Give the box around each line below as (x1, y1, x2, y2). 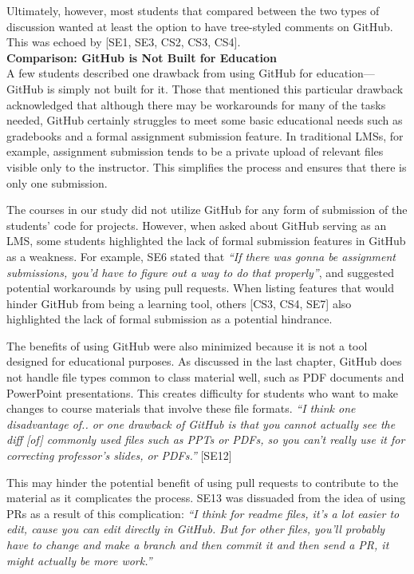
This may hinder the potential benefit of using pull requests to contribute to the (6, 473, 399, 490)
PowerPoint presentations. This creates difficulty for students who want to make (6, 384, 398, 401)
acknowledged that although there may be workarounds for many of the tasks (6, 96, 386, 113)
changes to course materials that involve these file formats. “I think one (6, 400, 356, 417)
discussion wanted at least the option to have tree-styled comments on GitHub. (6, 18, 393, 34)
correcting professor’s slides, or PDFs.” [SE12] (6, 447, 232, 464)
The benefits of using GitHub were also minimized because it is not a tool (6, 337, 368, 354)
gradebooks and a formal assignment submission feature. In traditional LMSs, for (6, 127, 404, 144)
